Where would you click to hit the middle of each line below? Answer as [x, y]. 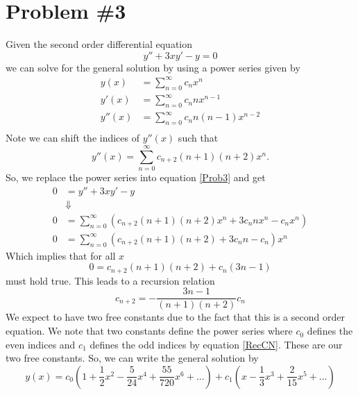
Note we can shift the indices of [73, 138]
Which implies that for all [61, 255]
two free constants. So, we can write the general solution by [132, 358]
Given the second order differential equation [99, 44]
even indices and [41, 344]
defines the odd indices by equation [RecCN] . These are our [216, 344]
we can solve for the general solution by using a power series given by [153, 67]
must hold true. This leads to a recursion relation [110, 280]
